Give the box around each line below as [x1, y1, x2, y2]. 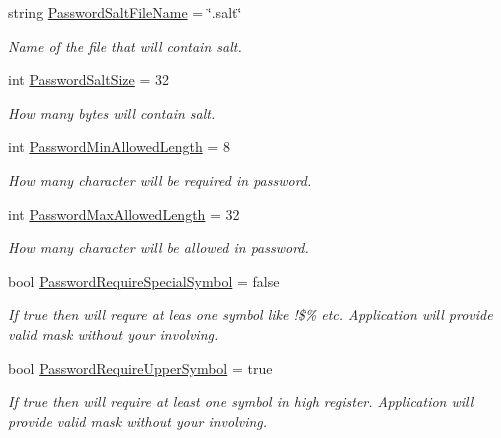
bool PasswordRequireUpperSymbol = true [8, 357, 273, 378]
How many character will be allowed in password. [8, 237, 309, 258]
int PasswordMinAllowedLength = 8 [8, 136, 230, 157]
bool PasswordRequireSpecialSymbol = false [8, 270, 280, 291]
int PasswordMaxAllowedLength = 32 [8, 203, 240, 224]
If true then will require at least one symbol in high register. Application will [8, 391, 474, 412]
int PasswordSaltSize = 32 [8, 69, 170, 90]
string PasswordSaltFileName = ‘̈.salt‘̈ [8, 2, 242, 22]
